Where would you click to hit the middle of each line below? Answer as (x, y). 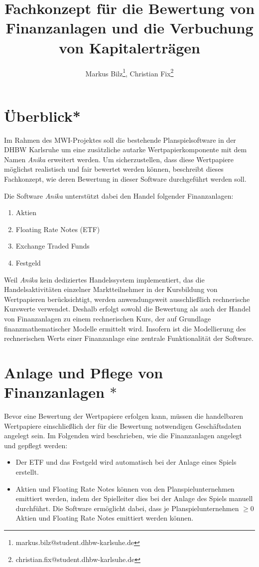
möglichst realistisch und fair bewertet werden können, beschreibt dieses (114, 169)
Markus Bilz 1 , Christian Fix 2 (129, 72)
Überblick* (42, 116)
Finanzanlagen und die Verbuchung (129, 28)
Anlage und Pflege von (84, 372)
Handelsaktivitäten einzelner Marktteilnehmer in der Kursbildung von (111, 289)
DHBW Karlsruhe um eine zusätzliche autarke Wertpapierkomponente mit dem (126, 149)
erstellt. (27, 472)
